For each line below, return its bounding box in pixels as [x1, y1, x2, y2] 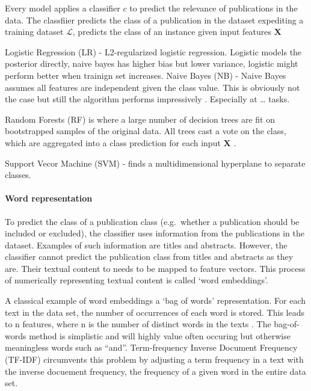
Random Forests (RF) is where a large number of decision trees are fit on [5, 112, 275, 125]
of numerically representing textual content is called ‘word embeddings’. [5, 274, 268, 286]
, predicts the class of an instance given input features [72, 25, 272, 38]
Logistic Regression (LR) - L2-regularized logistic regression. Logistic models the [5, 45, 302, 58]
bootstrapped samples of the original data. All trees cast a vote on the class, [5, 125, 286, 137]
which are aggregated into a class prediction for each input [5, 136, 221, 149]
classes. [5, 168, 31, 181]
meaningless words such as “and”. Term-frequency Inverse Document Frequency [5, 341, 298, 354]
